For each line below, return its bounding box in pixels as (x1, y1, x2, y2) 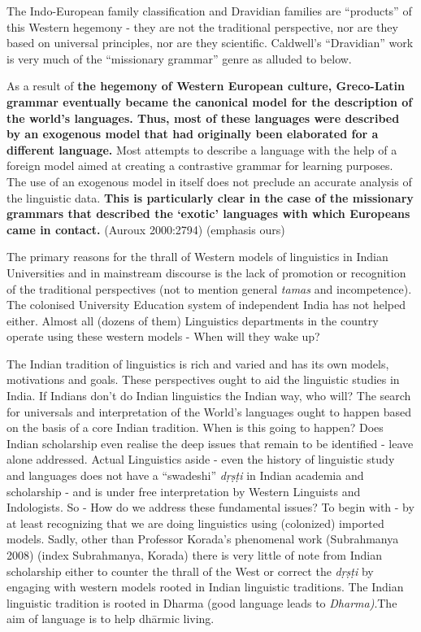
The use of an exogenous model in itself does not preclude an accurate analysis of (7, 172, 412, 190)
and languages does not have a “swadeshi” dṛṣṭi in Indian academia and (7, 467, 364, 484)
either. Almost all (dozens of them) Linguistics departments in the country (7, 312, 379, 329)
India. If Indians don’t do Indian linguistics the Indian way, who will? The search (7, 387, 411, 404)
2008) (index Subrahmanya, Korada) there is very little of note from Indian (7, 547, 382, 563)
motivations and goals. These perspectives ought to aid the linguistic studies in (7, 371, 400, 388)
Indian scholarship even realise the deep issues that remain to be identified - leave (7, 434, 414, 451)
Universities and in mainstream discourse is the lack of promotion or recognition (7, 264, 406, 281)
